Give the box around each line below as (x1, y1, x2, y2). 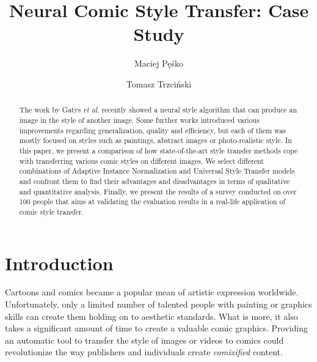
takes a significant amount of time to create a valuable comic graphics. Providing (5, 322, 308, 334)
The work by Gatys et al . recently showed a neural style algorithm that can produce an (19, 105, 297, 115)
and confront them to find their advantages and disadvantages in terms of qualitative (19, 175, 290, 186)
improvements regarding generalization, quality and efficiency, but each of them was (19, 125, 286, 135)
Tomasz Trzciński (126, 77, 192, 90)
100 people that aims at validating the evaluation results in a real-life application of (19, 196, 286, 207)
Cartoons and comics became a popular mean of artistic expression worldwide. (5, 286, 299, 298)
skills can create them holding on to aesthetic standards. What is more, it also (5, 309, 298, 322)
